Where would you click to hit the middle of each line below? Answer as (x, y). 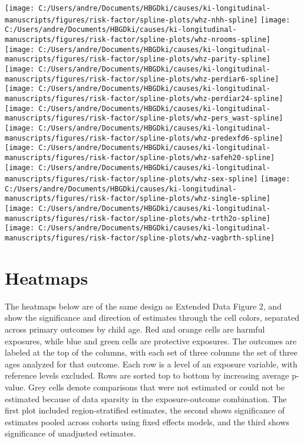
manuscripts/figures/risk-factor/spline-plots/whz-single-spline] (138, 199)
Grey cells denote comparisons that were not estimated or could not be (156, 387)
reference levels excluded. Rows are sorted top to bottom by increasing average (147, 375)
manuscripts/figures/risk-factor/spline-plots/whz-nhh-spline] (131, 20)
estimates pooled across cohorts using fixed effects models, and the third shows (147, 421)
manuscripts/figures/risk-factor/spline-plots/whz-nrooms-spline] (138, 39)
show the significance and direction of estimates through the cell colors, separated (152, 317)
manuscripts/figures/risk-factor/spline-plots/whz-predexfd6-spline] (144, 138)
